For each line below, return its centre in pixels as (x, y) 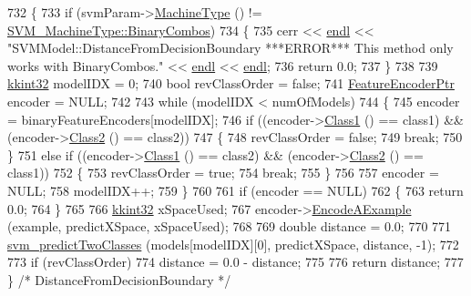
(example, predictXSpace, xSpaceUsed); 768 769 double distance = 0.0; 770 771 (230, 226)
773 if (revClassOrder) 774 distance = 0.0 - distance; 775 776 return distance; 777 (235, 262)
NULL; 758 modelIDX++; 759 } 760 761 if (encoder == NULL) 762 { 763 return (235, 190)
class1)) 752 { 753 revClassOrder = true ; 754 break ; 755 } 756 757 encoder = (223, 173)
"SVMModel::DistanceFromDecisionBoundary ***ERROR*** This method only (230, 48)
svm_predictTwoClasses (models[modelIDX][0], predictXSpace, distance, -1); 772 (233, 244)
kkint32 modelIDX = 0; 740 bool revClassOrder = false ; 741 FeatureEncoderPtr (231, 83)
